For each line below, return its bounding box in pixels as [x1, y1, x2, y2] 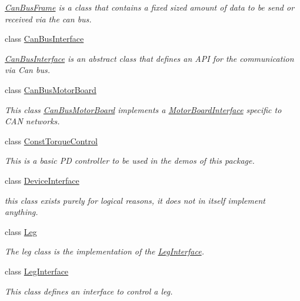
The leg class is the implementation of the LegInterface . [5, 245, 204, 257]
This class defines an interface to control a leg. [5, 285, 173, 297]
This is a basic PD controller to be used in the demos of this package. [5, 154, 255, 167]
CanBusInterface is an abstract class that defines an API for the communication [5, 52, 294, 64]
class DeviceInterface [5, 174, 79, 186]
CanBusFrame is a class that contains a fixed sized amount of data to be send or [5, 1, 295, 13]
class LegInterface [5, 264, 69, 277]
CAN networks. [5, 115, 60, 127]
